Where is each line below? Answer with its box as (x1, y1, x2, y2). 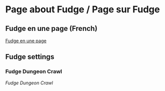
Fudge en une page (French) (5, 24, 98, 33)
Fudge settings (5, 52, 54, 61)
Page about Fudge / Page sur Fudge (5, 4, 160, 15)
